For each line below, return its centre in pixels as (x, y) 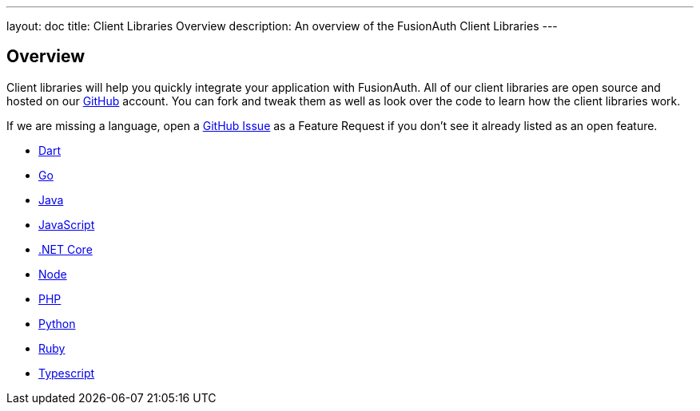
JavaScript (67, 224)
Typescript (67, 373)
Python (57, 323)
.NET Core (66, 249)
